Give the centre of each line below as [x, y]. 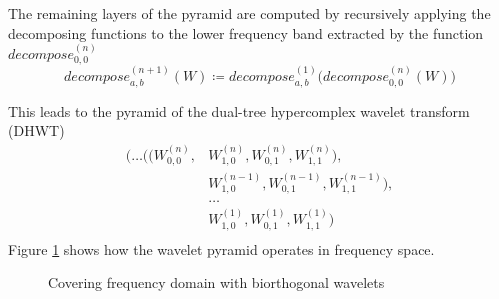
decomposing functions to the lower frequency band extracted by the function [246, 32]
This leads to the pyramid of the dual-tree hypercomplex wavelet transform [239, 110]
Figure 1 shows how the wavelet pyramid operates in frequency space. [221, 248]
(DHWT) [36, 130]
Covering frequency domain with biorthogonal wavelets [216, 282]
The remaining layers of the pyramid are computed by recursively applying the [249, 13]
